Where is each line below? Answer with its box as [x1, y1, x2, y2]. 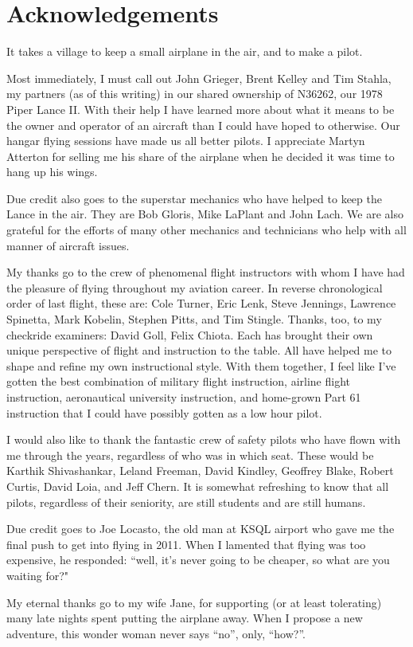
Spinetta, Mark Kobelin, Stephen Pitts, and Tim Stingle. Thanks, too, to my [6, 311, 382, 327]
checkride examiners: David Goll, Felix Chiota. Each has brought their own [6, 326, 373, 343]
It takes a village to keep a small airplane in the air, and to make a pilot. [6, 43, 363, 60]
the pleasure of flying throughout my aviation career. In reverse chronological [6, 279, 383, 296]
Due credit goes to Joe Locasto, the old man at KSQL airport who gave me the [6, 520, 395, 537]
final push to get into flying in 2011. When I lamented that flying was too [6, 535, 366, 552]
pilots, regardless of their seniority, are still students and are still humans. [6, 493, 366, 510]
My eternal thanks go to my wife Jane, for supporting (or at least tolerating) [6, 594, 382, 610]
